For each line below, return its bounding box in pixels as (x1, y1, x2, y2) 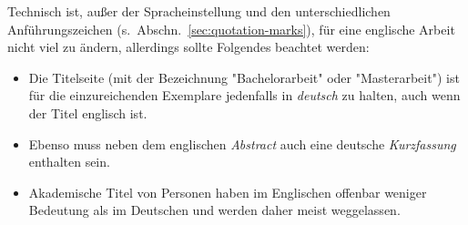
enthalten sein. (28, 152, 110, 171)
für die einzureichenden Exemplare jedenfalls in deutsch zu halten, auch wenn (28, 86, 461, 105)
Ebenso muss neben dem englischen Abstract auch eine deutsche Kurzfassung (28, 134, 456, 153)
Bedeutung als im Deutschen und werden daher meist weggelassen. (28, 200, 401, 220)
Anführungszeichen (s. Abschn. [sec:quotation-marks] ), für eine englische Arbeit (7, 19, 455, 38)
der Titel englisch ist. (28, 103, 148, 122)
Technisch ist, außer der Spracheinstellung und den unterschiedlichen (7, 2, 391, 20)
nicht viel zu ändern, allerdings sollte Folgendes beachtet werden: (7, 37, 370, 56)
